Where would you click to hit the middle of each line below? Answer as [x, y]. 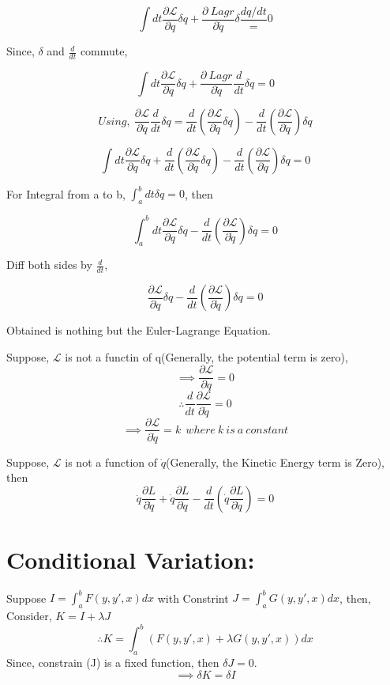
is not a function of [111, 462]
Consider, [29, 616]
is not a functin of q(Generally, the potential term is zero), [206, 356]
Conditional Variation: [131, 559]
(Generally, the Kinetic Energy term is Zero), [275, 462]
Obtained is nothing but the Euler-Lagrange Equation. [139, 330]
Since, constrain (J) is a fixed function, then [113, 662]
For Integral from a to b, [66, 193]
